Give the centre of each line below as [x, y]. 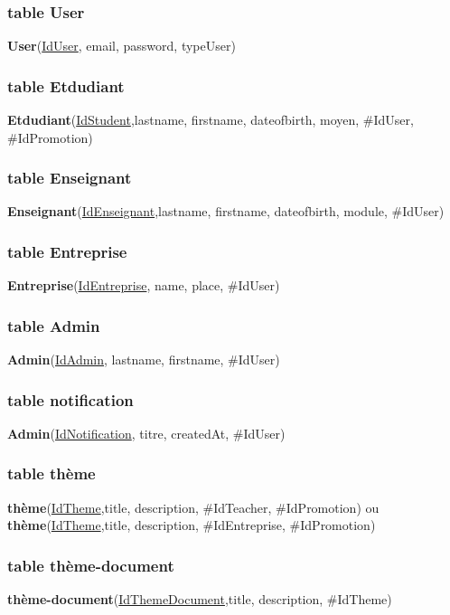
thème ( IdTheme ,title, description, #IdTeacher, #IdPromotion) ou [193, 507]
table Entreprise [67, 251]
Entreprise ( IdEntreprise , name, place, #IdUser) [144, 285]
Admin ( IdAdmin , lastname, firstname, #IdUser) [144, 360]
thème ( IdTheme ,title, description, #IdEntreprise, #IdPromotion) [192, 525]
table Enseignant [70, 178]
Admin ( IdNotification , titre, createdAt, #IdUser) [146, 433]
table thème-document [91, 565]
